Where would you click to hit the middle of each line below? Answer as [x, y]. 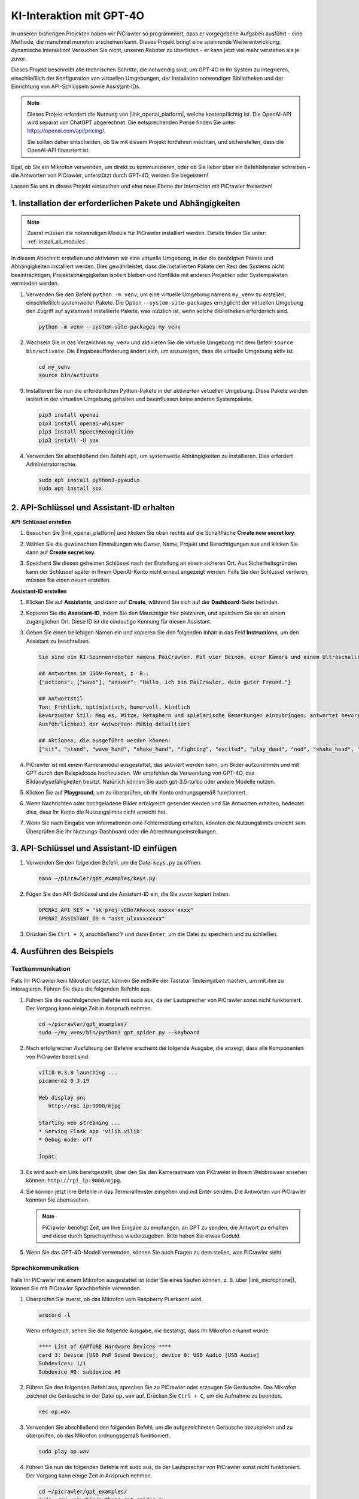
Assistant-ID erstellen [39, 591]
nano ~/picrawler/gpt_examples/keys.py [97, 879]
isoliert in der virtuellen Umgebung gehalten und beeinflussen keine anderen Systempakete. [139, 399]
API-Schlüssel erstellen [41, 522]
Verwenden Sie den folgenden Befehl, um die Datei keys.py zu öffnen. [114, 863]
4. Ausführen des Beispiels [62, 951]
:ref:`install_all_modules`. [58, 241]
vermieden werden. [35, 283]
